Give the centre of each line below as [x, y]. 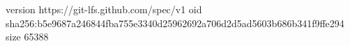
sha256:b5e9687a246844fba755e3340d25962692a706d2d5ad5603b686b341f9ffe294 [175, 23]
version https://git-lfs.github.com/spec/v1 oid [104, 9]
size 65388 [27, 37]
